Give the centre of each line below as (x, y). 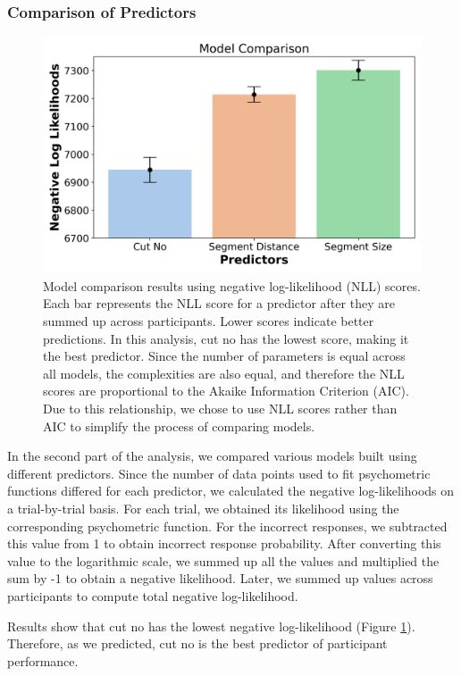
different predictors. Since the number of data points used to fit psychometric (219, 473)
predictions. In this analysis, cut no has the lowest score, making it (226, 338)
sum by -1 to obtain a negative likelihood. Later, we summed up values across (220, 578)
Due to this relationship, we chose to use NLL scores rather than (220, 408)
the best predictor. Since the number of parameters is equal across (224, 356)
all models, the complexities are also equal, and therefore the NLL (224, 373)
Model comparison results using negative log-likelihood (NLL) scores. (232, 285)
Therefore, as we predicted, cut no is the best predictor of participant (197, 643)
